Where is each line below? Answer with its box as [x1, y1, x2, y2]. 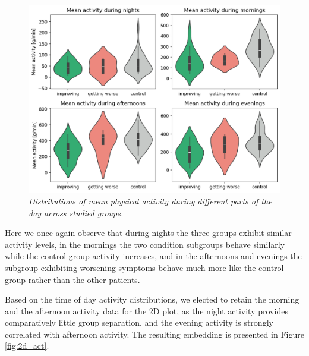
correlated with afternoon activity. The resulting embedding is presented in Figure [5, 327, 304, 340]
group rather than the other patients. [5, 273, 140, 285]
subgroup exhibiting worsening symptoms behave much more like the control [5, 261, 284, 273]
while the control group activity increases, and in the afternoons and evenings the [5, 250, 302, 262]
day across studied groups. [29, 206, 124, 219]
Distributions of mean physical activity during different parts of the [29, 194, 272, 207]
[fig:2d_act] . [5, 339, 49, 352]
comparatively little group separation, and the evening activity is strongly [5, 316, 273, 329]
